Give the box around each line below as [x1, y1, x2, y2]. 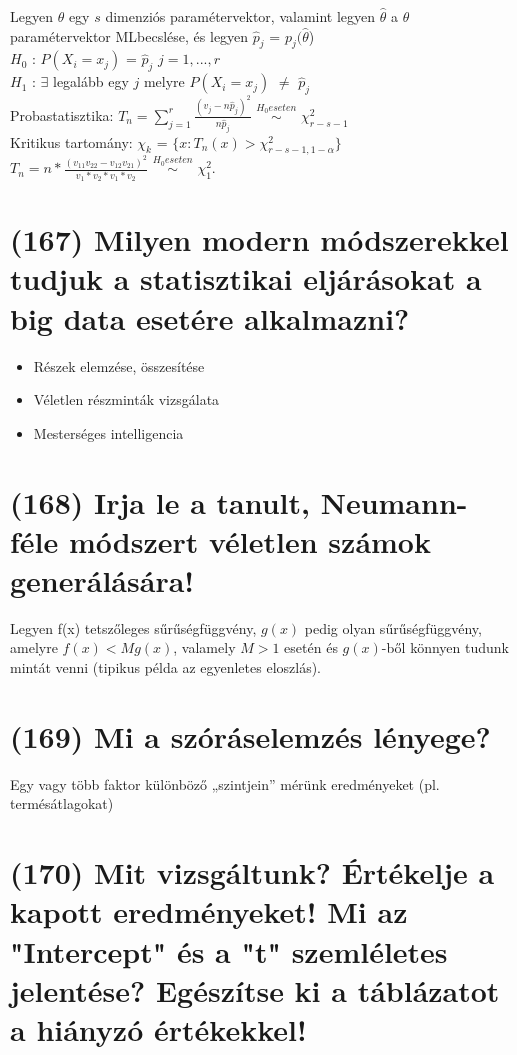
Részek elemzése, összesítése [33, 355, 205, 376]
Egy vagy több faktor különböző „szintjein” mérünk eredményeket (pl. [10, 773, 440, 794]
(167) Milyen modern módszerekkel [10, 219, 509, 260]
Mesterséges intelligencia [33, 422, 184, 443]
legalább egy [53, 71, 129, 92]
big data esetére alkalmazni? [10, 297, 410, 338]
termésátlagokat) [10, 793, 114, 814]
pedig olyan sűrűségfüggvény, [304, 617, 482, 638]
